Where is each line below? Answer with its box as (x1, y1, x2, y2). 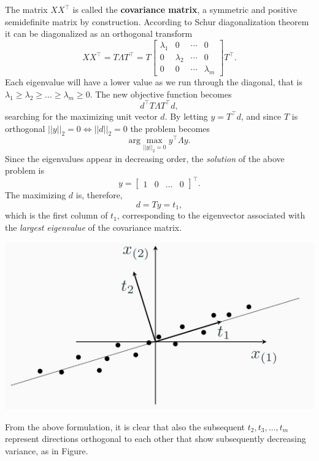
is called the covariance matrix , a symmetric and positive (72, 3, 298, 15)
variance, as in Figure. (5, 444, 88, 457)
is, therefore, (75, 188, 123, 201)
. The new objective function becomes (90, 87, 232, 100)
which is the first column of (5, 209, 108, 222)
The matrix (5, 3, 48, 15)
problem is (5, 164, 44, 177)
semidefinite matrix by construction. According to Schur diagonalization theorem (5, 15, 309, 28)
